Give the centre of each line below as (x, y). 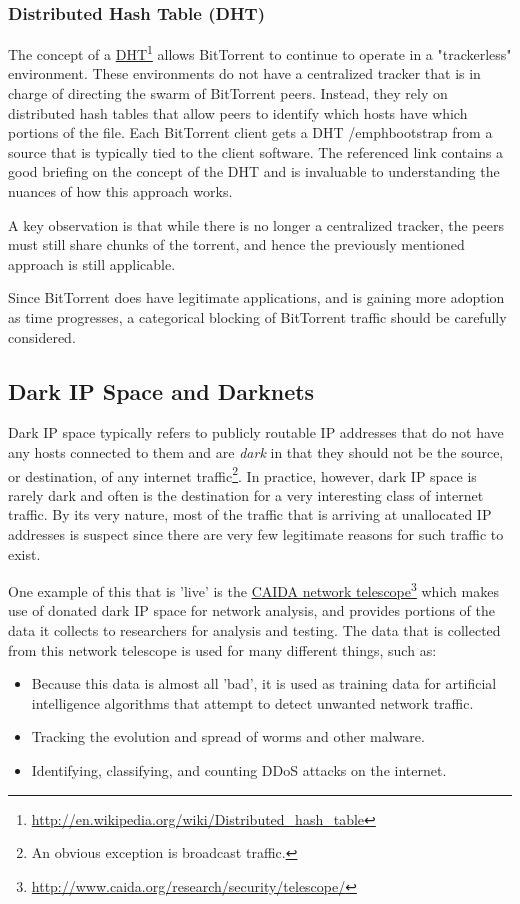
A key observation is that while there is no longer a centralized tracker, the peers (256, 224)
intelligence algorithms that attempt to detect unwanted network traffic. (252, 702)
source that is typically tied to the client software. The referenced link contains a (256, 151)
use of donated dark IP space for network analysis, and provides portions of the (251, 610)
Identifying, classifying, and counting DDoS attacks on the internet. (239, 770)
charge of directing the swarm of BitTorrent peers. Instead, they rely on (228, 93)
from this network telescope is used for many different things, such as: (222, 649)
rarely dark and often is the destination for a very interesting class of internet (246, 494)
